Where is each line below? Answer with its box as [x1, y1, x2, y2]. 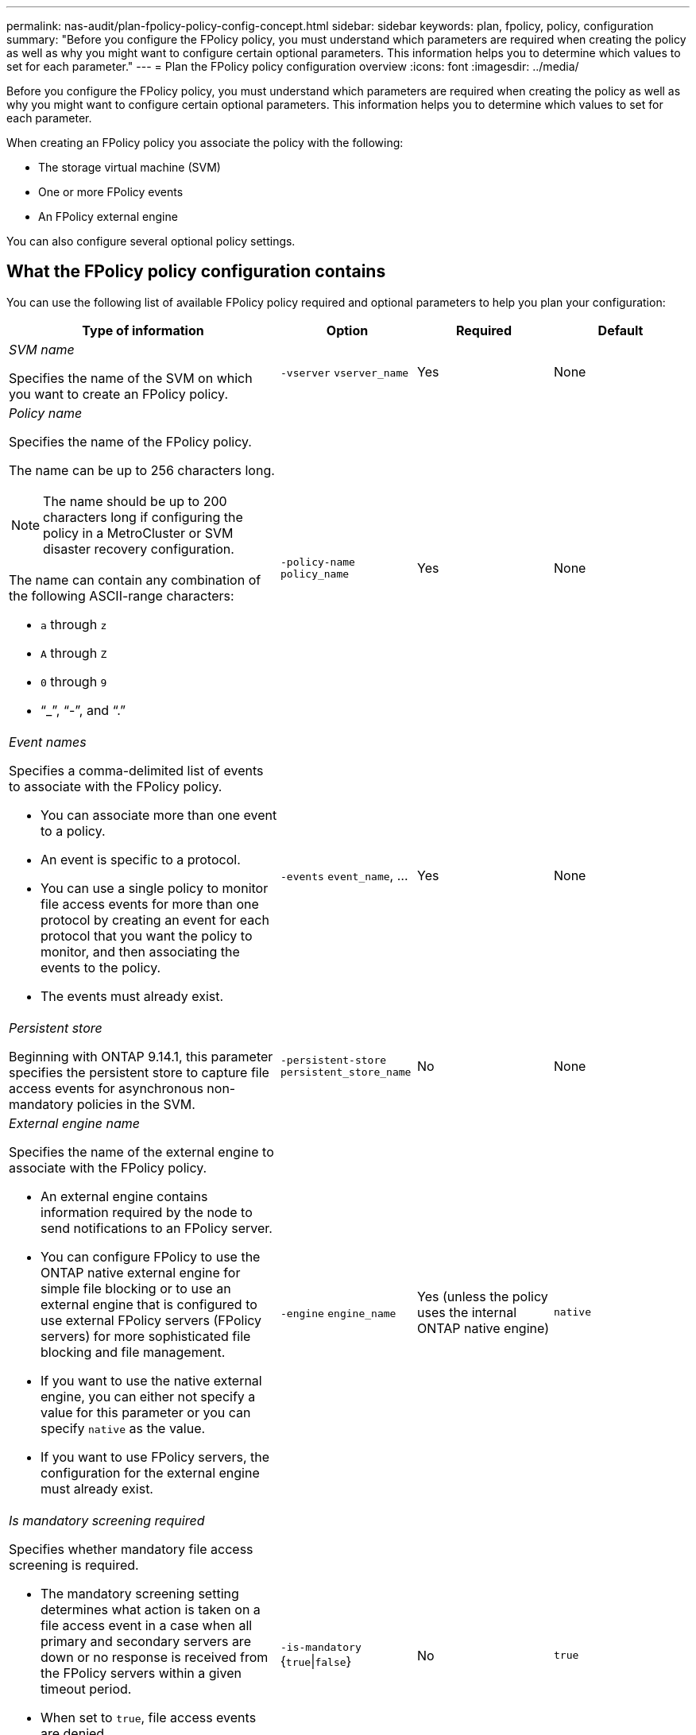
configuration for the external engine [41, 1464, 260, 1481]
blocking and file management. [41, 1343, 226, 1360]
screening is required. [9, 1556, 139, 1573]
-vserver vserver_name [280, 366, 409, 379]
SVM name [9, 341, 75, 357]
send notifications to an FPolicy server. [41, 1219, 273, 1236]
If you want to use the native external [41, 1372, 262, 1389]
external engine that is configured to [41, 1296, 257, 1312]
